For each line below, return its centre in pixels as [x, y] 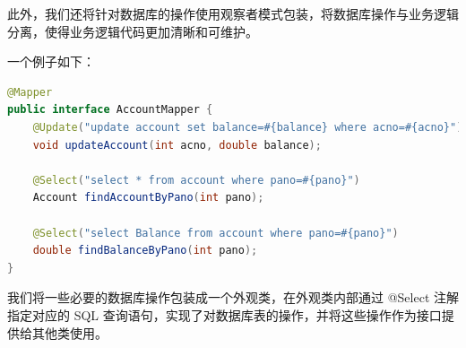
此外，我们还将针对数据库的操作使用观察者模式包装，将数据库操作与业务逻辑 [233, 13]
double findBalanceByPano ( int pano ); [145, 251]
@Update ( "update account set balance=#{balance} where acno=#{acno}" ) [248, 127]
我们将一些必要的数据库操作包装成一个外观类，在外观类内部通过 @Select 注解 [233, 297]
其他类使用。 [69, 332]
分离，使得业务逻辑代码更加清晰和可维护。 [133, 31]
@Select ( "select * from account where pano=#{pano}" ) [196, 180]
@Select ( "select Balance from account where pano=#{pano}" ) [216, 233]
